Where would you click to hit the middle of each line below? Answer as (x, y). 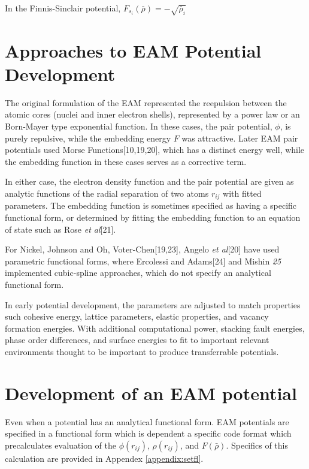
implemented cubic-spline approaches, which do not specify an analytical (138, 273)
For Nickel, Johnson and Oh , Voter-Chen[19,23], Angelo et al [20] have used (142, 249)
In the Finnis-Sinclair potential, (63, 8)
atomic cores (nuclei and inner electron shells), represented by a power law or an (152, 114)
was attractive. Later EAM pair (240, 138)
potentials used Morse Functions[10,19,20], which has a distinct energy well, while (155, 150)
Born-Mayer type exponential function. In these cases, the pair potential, (139, 126)
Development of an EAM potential (151, 393)
